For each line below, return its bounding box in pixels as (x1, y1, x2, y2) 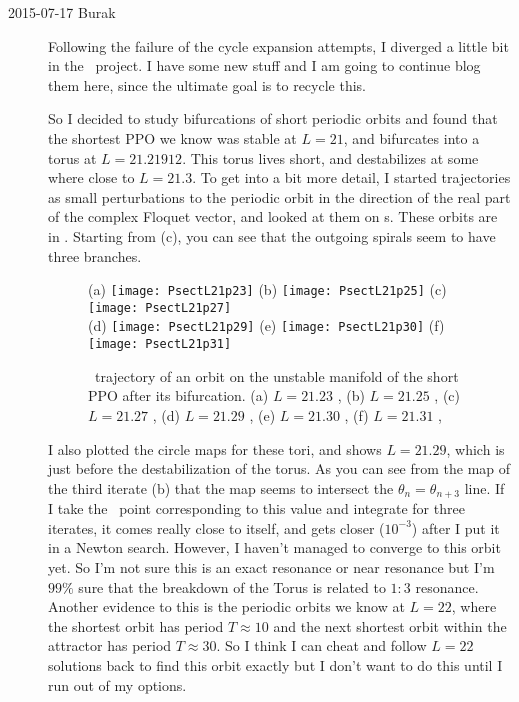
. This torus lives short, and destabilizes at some (182, 147, 479, 168)
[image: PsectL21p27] (88, 300, 232, 315)
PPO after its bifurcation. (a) (88, 385, 269, 406)
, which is (446, 438, 505, 459)
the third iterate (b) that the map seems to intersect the (48, 477, 394, 498)
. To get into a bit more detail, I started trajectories (192, 167, 511, 188)
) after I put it (411, 517, 500, 538)
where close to (48, 167, 135, 188)
